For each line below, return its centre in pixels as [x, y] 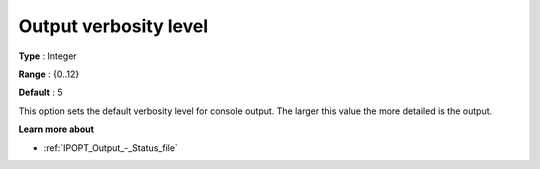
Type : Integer [47, 56]
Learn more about [56, 129]
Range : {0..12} [49, 74]
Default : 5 [40, 92]
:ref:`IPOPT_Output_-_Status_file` [111, 147]
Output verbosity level [113, 26]
